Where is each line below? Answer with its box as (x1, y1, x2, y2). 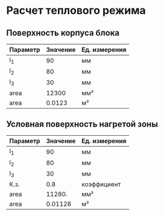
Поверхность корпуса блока (6, 28, 119, 38)
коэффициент (81, 180, 121, 188)
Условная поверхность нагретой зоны (6, 119, 159, 129)
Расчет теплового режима (6, 4, 146, 17)
